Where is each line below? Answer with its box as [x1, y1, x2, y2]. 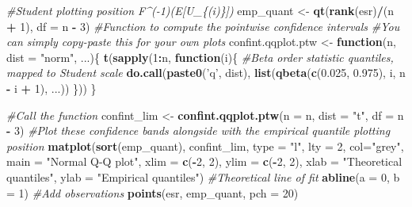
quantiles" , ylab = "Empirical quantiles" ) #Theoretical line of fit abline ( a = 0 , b [6, 168, 400, 185]
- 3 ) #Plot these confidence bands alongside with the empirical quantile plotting [6, 122, 391, 139]
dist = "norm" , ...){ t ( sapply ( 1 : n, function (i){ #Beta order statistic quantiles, [6, 48, 394, 65]
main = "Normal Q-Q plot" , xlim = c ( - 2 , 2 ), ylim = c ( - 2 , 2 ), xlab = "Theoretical [6, 153, 402, 170]
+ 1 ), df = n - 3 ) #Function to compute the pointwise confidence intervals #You [6, 17, 400, 34]
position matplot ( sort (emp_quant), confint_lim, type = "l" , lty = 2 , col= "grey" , [6, 137, 404, 154]
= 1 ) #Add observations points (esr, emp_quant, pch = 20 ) [6, 184, 299, 201]
